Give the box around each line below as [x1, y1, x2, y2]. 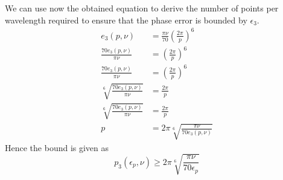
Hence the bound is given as [5, 141, 109, 154]
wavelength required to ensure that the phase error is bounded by [5, 13, 247, 26]
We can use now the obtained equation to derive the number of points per [5, 2, 279, 14]
